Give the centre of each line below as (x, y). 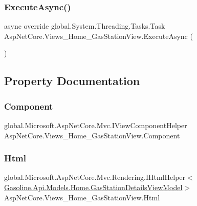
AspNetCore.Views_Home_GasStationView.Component (92, 135)
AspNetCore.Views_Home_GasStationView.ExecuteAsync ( (98, 36)
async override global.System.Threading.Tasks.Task (85, 26)
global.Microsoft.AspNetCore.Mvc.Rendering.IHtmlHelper (95, 177)
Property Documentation (72, 81)
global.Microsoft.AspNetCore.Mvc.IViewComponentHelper (96, 125)
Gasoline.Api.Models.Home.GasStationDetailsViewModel (93, 187)
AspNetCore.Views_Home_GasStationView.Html (82, 197)
